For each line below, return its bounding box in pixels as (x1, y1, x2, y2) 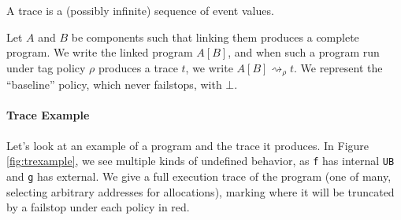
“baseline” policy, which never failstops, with (6, 76, 222, 93)
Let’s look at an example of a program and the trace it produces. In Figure (6, 137, 369, 153)
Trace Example (6, 107, 90, 123)
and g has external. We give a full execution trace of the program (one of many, (6, 167, 392, 184)
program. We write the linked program (6, 44, 193, 60)
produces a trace (98, 59, 178, 75)
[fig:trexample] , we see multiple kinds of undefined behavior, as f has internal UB (6, 152, 395, 169)
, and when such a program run (228, 44, 380, 60)
